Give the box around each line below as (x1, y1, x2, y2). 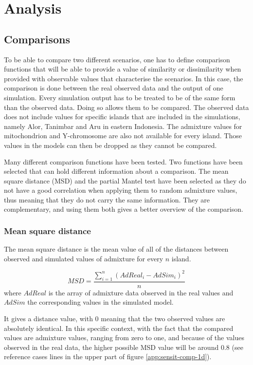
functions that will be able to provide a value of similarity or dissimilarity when (4, 64, 241, 74)
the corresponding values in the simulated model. (27, 297, 174, 307)
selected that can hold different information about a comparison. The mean (4, 166, 229, 176)
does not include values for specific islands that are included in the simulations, (4, 111, 240, 122)
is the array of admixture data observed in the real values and (48, 287, 234, 297)
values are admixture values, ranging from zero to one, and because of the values (4, 332, 244, 343)
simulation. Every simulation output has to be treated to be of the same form (4, 92, 235, 102)
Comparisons (4, 31, 71, 46)
